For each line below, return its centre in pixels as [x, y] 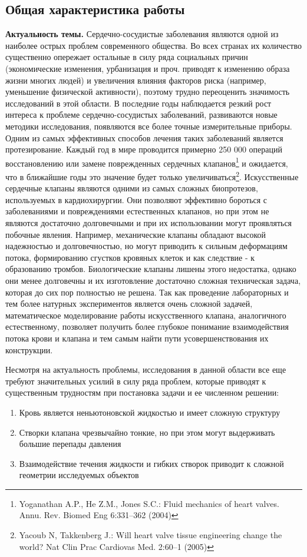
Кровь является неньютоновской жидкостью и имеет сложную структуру [150, 412]
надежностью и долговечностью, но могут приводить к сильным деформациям [146, 246]
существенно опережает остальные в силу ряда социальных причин [127, 57]
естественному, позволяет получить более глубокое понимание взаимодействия [147, 326]
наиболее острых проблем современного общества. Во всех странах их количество [153, 45]
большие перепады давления [70, 444]
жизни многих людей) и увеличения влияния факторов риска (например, [136, 80]
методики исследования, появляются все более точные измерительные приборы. [149, 126]
